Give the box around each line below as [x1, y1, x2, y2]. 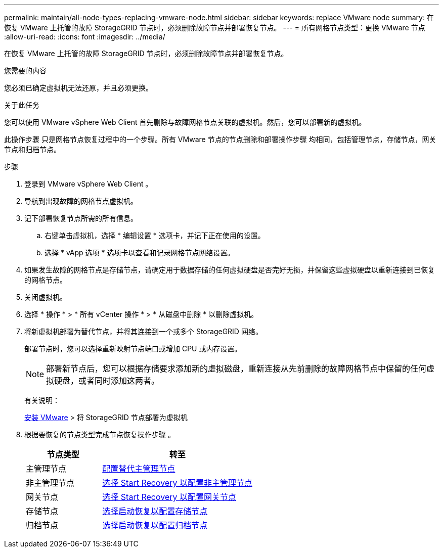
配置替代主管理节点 [102, 464, 175, 474]
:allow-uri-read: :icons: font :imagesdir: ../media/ [4, 32, 165, 41]
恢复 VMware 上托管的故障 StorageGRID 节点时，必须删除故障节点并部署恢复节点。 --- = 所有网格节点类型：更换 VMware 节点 [4, 23, 425, 32]
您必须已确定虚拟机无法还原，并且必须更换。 [4, 83, 153, 92]
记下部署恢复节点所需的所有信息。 [24, 214, 138, 222]
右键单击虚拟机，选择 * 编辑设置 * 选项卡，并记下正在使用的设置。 [45, 231, 265, 240]
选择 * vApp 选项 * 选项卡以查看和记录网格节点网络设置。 [45, 248, 235, 257]
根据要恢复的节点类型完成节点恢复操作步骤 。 [24, 430, 175, 439]
